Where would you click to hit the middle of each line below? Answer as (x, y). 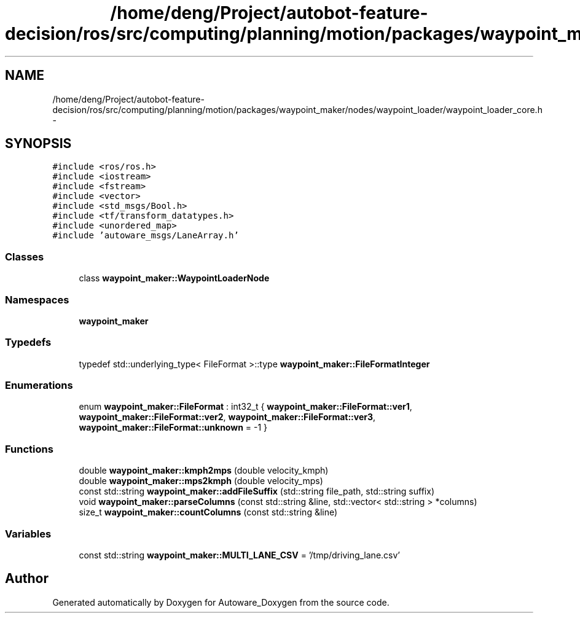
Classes (25, 256)
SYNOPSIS (38, 144)
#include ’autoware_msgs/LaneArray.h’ (146, 236)
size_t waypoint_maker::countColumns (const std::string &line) (208, 512)
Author (27, 579)
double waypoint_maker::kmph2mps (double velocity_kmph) (204, 471)
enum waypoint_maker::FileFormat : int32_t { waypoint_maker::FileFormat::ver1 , (245, 407)
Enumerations (39, 385)
